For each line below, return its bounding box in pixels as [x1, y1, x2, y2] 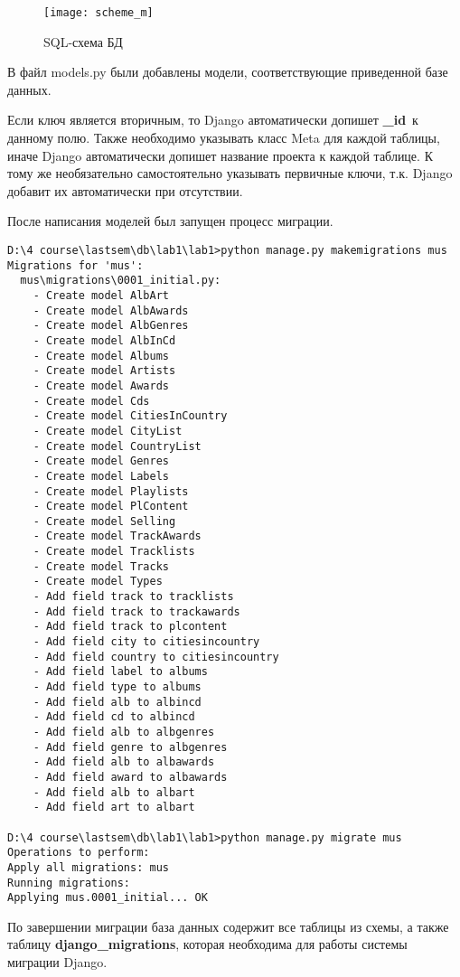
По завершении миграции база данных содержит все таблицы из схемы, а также [7, 916, 449, 935]
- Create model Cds [33, 394, 150, 408]
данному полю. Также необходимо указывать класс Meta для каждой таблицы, [7, 128, 440, 147]
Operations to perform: [7, 846, 150, 860]
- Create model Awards [33, 379, 169, 392]
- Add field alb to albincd [33, 695, 202, 709]
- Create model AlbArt [33, 288, 169, 302]
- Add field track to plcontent [33, 620, 228, 634]
